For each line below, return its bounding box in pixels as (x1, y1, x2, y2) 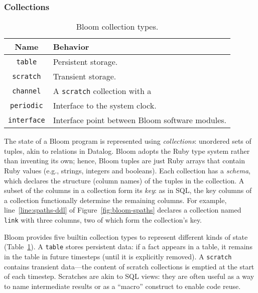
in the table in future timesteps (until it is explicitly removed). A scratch (4, 251, 232, 261)
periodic (10, 101, 43, 110)
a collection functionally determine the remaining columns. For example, (4, 194, 227, 205)
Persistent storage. (53, 56, 118, 68)
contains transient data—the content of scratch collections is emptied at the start (4, 261, 254, 271)
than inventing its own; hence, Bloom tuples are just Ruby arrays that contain (4, 155, 245, 166)
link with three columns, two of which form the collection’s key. (4, 214, 202, 225)
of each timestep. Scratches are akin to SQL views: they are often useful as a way (4, 271, 254, 281)
